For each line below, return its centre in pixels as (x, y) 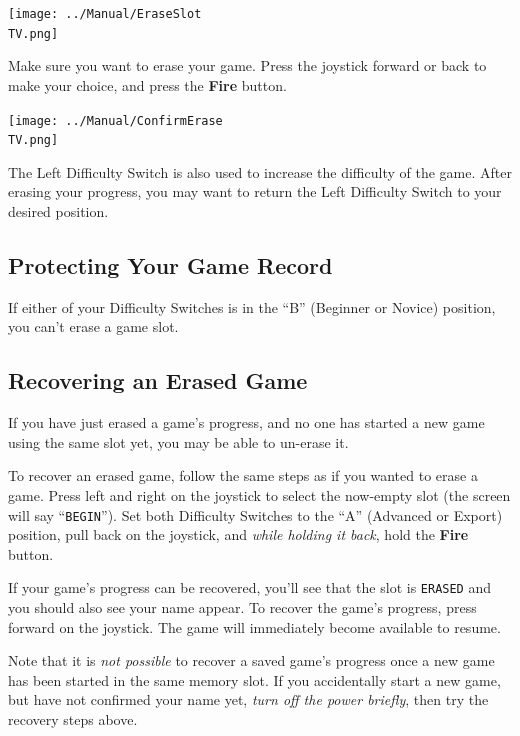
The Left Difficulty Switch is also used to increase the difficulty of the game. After (260, 171)
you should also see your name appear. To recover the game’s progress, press (242, 607)
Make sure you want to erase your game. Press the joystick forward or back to (247, 65)
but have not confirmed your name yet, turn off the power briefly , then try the (248, 699)
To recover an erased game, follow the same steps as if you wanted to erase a (243, 475)
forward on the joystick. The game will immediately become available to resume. (254, 626)
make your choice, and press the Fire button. (147, 84)
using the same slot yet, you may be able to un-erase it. (178, 441)
